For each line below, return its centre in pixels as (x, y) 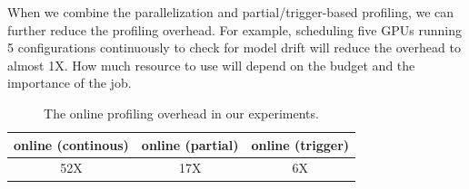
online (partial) (190, 144)
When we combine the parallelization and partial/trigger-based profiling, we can (231, 12)
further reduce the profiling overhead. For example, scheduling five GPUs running (234, 29)
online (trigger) (300, 144)
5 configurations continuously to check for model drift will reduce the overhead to (234, 47)
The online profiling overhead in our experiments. (181, 113)
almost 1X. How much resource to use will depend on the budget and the (211, 65)
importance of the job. (70, 83)
